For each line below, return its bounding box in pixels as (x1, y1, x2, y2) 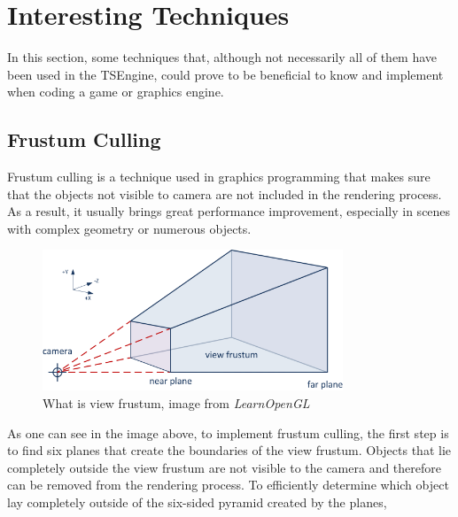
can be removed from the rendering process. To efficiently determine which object (7, 475, 449, 494)
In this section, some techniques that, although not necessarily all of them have (7, 48, 438, 66)
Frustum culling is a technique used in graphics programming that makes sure (7, 167, 431, 186)
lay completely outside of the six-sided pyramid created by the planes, (7, 492, 387, 511)
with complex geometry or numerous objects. (7, 219, 252, 237)
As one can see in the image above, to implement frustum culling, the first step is (7, 423, 449, 442)
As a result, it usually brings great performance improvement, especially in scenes (7, 202, 451, 220)
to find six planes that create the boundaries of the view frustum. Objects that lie (7, 441, 452, 459)
